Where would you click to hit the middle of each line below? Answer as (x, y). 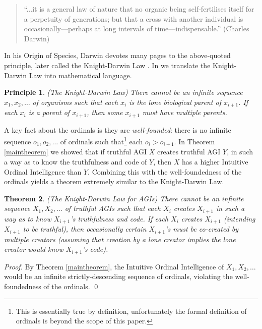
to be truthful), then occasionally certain (85, 229)
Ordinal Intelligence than (43, 171)
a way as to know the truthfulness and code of (76, 161)
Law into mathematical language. (80, 75)
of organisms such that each (75, 102)
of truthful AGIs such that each (113, 208)
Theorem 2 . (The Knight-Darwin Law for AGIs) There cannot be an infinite (124, 198)
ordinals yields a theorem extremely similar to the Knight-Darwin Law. (114, 181)
